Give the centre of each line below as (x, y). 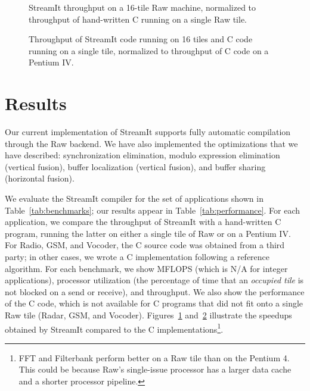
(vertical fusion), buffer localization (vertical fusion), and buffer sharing (135, 166)
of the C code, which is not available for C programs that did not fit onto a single (154, 303)
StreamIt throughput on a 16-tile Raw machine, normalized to (142, 7)
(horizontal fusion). (40, 178)
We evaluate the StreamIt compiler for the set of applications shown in (134, 198)
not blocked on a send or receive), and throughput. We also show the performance (155, 291)
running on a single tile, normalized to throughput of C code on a (149, 50)
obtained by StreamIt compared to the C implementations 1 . (114, 328)
